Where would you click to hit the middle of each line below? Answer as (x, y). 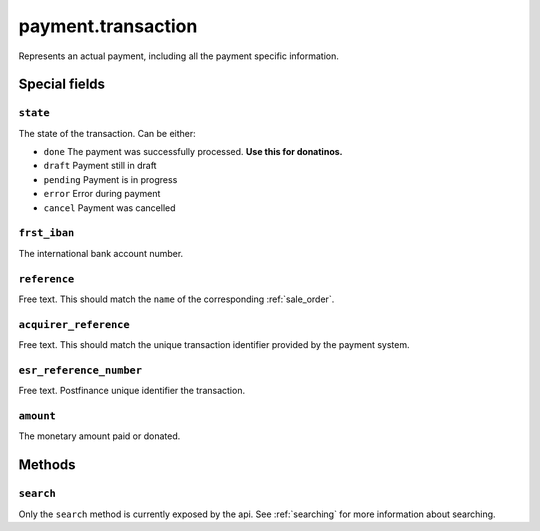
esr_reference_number (80, 370)
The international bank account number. (101, 253)
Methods (47, 465)
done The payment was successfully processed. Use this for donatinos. (193, 152)
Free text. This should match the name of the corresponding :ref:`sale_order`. (176, 299)
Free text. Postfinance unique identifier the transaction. (131, 391)
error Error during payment (102, 194)
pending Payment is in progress (110, 179)
